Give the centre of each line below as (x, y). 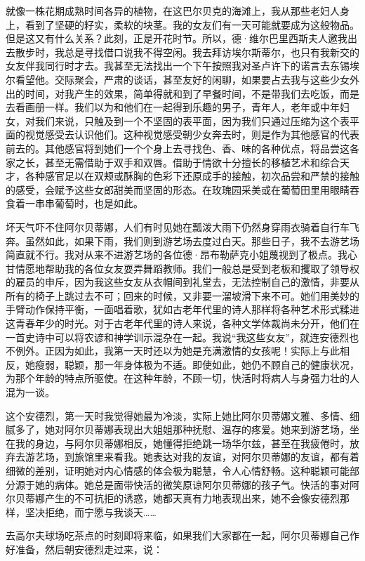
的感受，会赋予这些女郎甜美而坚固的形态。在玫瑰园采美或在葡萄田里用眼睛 (178, 189)
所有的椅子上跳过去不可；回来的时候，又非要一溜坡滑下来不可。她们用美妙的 (182, 295)
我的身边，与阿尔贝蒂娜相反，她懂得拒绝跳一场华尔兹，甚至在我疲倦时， (182, 443)
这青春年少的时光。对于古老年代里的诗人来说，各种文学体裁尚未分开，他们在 (182, 323)
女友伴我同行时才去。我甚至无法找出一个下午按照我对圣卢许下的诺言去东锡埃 (182, 66)
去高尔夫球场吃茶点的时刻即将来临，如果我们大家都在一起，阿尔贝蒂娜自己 (178, 535)
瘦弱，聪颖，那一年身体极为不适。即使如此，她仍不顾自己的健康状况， (197, 364)
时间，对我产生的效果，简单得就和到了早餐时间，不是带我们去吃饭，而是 (192, 93)
